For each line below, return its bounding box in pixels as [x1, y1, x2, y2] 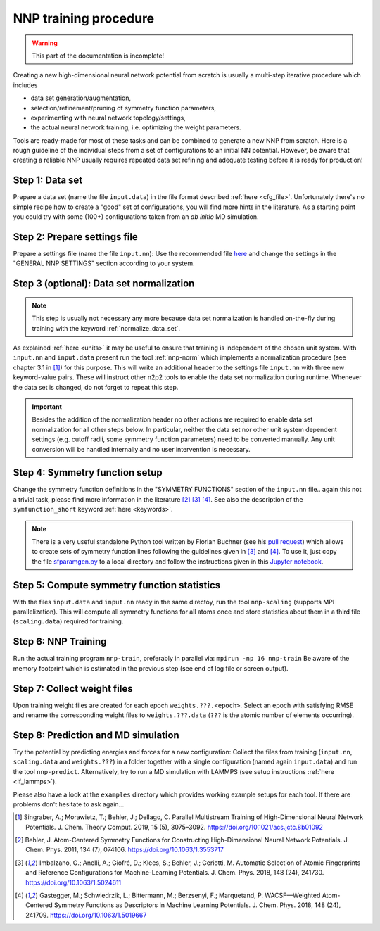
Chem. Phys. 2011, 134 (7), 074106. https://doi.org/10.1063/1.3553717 [25, 845, 224, 854]
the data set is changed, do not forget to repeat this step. [13, 383, 179, 391]
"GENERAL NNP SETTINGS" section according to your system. [13, 259, 195, 267]
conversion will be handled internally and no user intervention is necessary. [32, 445, 251, 453]
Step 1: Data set [13, 175, 83, 186]
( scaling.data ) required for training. [13, 617, 124, 626]
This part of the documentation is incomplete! [32, 51, 165, 60]
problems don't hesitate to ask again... [13, 799, 125, 809]
